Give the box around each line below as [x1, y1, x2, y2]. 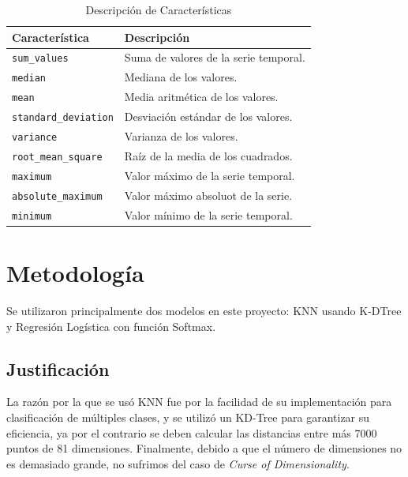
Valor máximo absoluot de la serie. [124, 186, 293, 203]
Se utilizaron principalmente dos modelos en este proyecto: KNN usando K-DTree [6, 302, 402, 318]
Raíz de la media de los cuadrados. [124, 148, 293, 163]
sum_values [12, 53, 69, 65]
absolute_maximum [12, 190, 103, 202]
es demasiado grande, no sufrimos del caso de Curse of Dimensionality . [6, 455, 350, 471]
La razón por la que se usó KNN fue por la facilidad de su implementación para [6, 393, 392, 410]
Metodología [6, 257, 144, 289]
